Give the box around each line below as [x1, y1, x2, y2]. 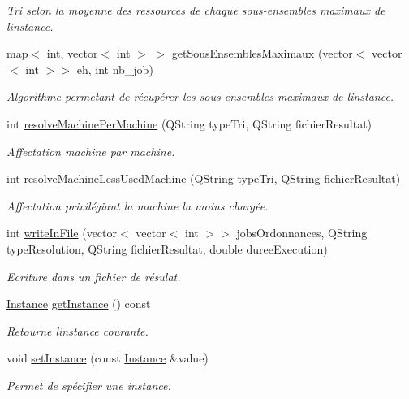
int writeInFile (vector [6, 224, 118, 241]
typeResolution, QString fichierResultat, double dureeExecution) [6, 240, 328, 257]
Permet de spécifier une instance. [6, 376, 171, 393]
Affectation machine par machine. [6, 142, 175, 159]
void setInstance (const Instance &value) [6, 349, 209, 366]
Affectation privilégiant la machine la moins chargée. [6, 197, 269, 214]
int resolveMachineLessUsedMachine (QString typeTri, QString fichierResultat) [6, 170, 401, 187]
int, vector [46, 45, 98, 62]
